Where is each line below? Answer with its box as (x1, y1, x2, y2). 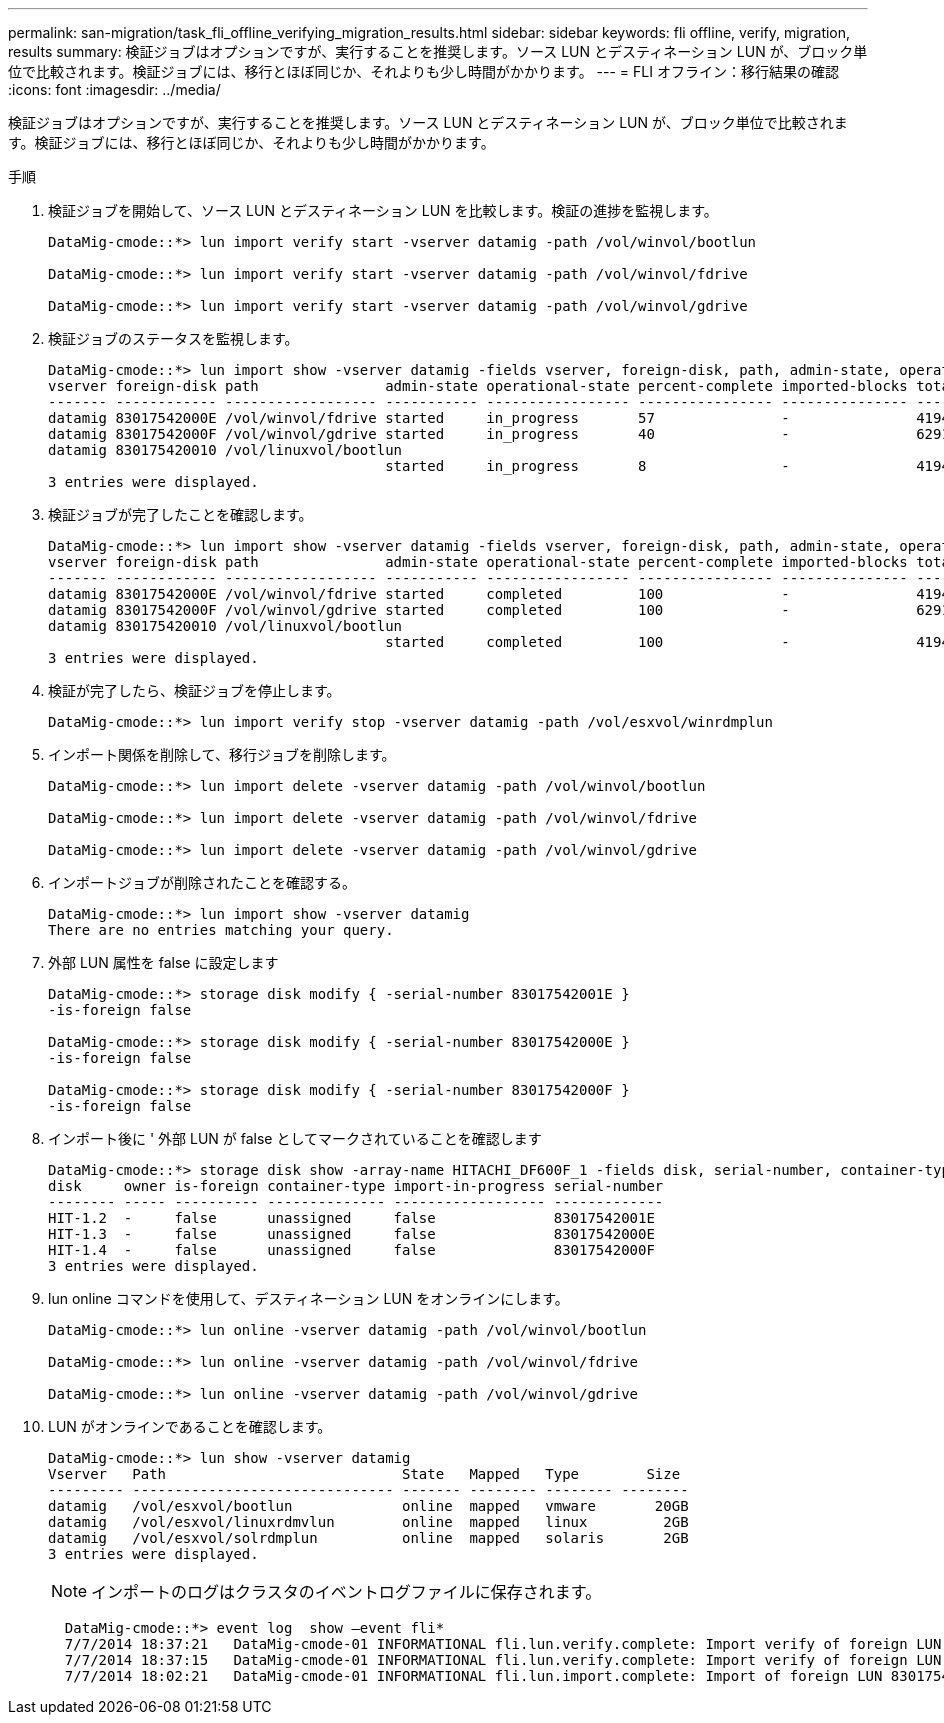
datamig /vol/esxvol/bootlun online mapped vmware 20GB (48, 1498, 689, 1514)
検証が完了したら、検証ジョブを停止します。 (48, 682, 341, 699)
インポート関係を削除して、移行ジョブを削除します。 (48, 746, 396, 763)
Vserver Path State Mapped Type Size (48, 1466, 681, 1482)
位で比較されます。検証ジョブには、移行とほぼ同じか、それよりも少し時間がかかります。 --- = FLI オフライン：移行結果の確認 (8, 63, 839, 80)
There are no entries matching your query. (48, 922, 394, 938)
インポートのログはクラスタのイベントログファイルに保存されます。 (91, 1582, 602, 1602)
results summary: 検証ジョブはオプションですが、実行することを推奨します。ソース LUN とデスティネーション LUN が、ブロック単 (8, 43, 868, 60)
